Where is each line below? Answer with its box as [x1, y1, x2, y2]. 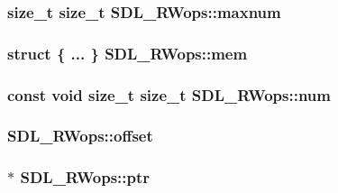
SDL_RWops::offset [7, 124, 153, 147]
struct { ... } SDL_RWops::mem [7, 41, 248, 64]
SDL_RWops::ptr [20, 166, 151, 188]
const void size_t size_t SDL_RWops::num [7, 83, 331, 106]
